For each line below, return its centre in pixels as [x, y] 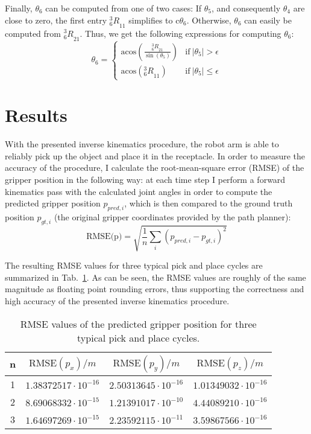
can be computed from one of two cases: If [124, 8]
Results [36, 115]
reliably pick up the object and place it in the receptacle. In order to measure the [155, 155]
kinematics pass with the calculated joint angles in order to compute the [139, 191]
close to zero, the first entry [56, 20]
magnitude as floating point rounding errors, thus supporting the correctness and [155, 289]
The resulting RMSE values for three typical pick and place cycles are [134, 265]
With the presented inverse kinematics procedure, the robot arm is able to [142, 144]
